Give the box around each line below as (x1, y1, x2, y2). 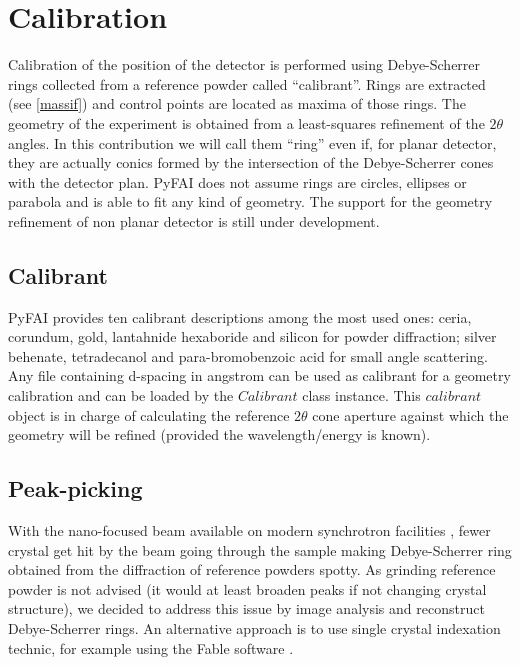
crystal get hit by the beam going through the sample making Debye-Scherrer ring (8, 539, 512, 560)
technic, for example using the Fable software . (8, 637, 294, 658)
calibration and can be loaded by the (8, 385, 234, 406)
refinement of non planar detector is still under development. (8, 210, 380, 231)
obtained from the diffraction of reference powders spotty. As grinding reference (8, 559, 496, 580)
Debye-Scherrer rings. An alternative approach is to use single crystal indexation (8, 618, 501, 638)
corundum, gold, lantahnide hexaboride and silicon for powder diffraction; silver (8, 326, 497, 347)
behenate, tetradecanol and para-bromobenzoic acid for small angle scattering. (8, 345, 488, 366)
